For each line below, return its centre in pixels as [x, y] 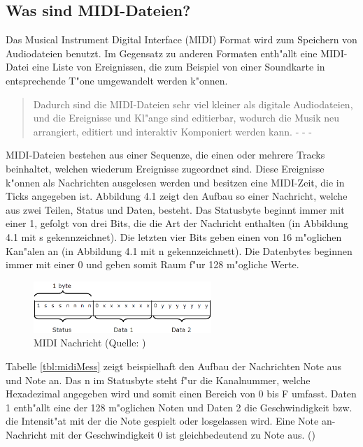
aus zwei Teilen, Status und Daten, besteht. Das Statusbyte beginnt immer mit [175, 209]
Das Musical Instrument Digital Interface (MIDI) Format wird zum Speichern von [181, 39]
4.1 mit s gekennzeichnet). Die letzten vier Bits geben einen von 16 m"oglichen [174, 236]
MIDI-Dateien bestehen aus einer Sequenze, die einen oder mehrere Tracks [165, 155]
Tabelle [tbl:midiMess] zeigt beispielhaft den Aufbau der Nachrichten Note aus [173, 366]
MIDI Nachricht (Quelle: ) [90, 343]
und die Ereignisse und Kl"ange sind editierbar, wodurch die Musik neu [186, 118]
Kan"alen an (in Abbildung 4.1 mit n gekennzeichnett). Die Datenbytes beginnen [179, 250]
